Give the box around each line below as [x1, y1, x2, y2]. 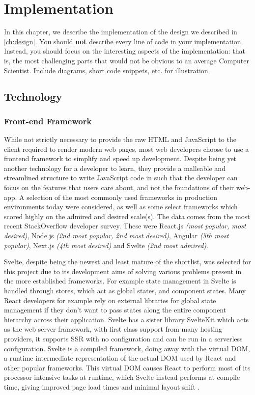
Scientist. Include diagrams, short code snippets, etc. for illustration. [4, 65, 210, 75]
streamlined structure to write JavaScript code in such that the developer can [4, 172, 238, 183]
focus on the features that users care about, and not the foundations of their [4, 182, 234, 193]
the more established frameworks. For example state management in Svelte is [4, 276, 236, 286]
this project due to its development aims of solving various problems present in [4, 266, 242, 276]
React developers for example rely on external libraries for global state [4, 295, 216, 305]
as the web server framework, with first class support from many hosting [4, 324, 223, 334]
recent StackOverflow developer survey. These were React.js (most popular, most [4, 221, 246, 231]
